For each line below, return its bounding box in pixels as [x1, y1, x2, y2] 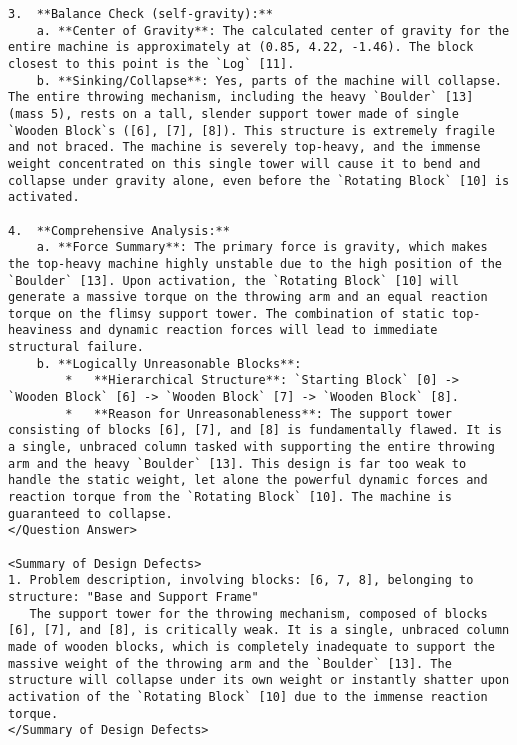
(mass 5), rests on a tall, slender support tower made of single [8, 106, 460, 121]
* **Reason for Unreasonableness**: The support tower [65, 406, 452, 421]
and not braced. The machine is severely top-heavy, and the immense [8, 140, 481, 155]
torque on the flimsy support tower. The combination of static [8, 306, 445, 321]
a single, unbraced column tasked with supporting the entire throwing [8, 440, 495, 455]
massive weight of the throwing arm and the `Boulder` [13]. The [8, 656, 452, 671]
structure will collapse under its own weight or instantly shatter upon [8, 673, 510, 688]
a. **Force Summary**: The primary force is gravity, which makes [36, 240, 488, 255]
